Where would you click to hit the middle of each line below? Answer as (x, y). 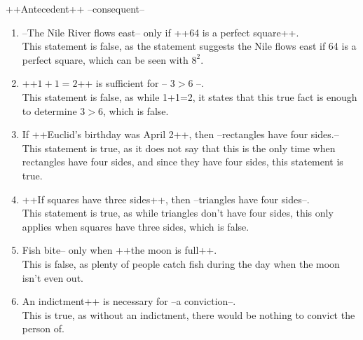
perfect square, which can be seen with (105, 59)
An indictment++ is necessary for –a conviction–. (129, 301)
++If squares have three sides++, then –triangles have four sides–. (166, 199)
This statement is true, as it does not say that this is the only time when (179, 148)
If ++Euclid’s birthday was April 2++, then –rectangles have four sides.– (180, 134)
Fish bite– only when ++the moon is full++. (119, 250)
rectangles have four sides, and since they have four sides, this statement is (183, 162)
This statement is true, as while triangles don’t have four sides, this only (178, 213)
